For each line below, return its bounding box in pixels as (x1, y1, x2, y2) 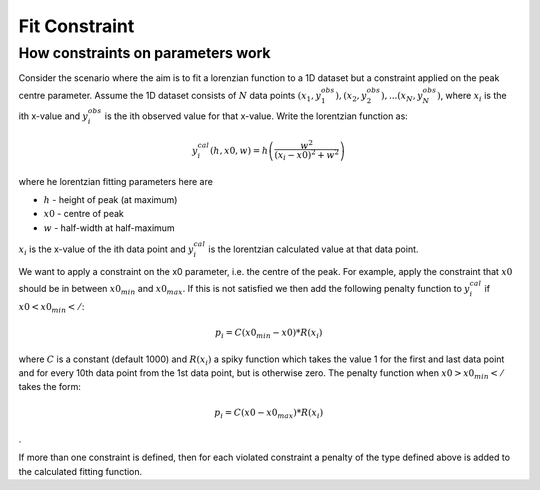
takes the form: (18, 381, 82, 393)
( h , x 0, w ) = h (210, 145, 269, 156)
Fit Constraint (18, 15, 135, 37)
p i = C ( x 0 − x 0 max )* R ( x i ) (214, 407, 324, 421)
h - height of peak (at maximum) (43, 194, 178, 206)
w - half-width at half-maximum (43, 221, 175, 234)
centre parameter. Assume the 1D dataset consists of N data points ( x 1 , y (18, 89, 322, 104)
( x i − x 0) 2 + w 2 (274, 148, 340, 163)
